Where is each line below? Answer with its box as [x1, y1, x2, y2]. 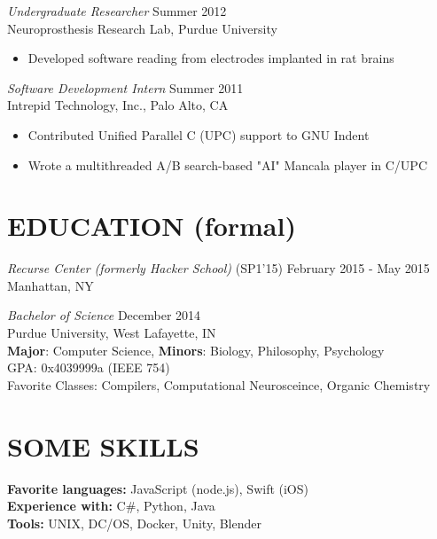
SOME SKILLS [7, 427, 199, 464]
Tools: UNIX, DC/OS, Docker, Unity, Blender [7, 513, 261, 532]
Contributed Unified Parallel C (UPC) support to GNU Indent [27, 125, 370, 144]
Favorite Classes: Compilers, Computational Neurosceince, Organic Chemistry [7, 375, 431, 394]
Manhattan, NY [7, 276, 94, 294]
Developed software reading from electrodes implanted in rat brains [27, 49, 394, 67]
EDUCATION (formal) [7, 207, 296, 244]
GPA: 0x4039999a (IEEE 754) [7, 358, 170, 377]
